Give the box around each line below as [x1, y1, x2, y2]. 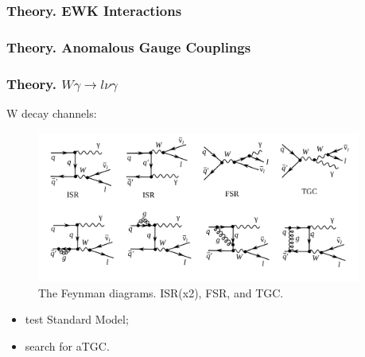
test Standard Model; [25, 311, 129, 328]
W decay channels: [6, 104, 97, 121]
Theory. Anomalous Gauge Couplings [6, 37, 251, 56]
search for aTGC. [25, 337, 110, 354]
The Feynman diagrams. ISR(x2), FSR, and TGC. [38, 284, 284, 301]
